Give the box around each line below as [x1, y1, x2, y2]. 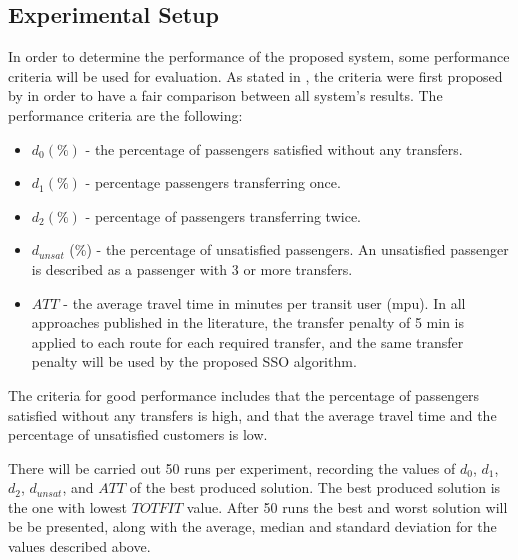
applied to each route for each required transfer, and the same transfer [31, 331, 464, 352]
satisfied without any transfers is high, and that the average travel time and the [8, 404, 497, 425]
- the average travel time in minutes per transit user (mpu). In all [63, 292, 466, 313]
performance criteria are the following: [8, 104, 243, 125]
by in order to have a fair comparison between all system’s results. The [8, 85, 443, 106]
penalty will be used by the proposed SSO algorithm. [31, 351, 357, 372]
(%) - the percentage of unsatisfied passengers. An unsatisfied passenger [69, 239, 509, 260]
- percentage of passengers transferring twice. [85, 205, 361, 226]
